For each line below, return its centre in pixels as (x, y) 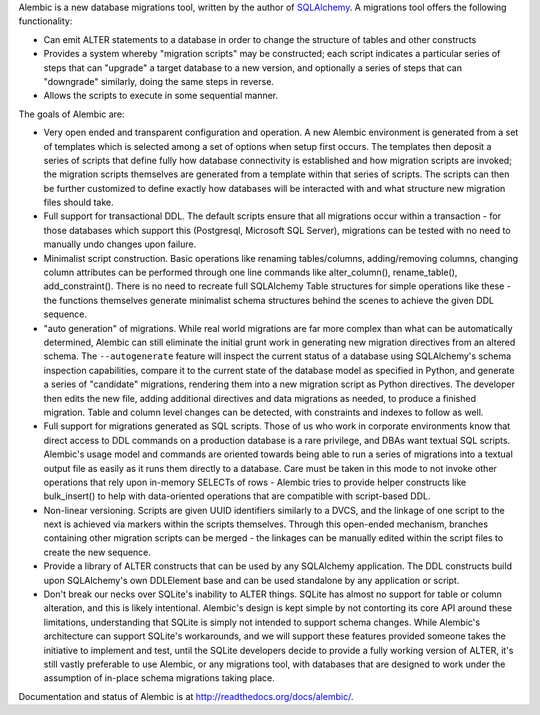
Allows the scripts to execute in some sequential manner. (161, 96)
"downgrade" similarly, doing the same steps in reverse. (159, 81)
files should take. (78, 202)
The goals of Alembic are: (71, 114)
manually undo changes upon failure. (120, 244)
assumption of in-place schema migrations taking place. (159, 678)
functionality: (45, 21)
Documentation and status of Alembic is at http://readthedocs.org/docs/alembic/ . (186, 696)
